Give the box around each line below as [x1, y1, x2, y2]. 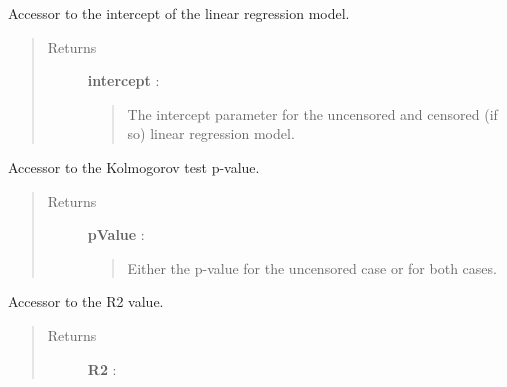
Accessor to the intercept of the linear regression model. [8, 3, 350, 23]
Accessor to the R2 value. [8, 291, 164, 312]
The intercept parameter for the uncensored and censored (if [127, 103, 498, 124]
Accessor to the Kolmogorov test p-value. [8, 156, 260, 177]
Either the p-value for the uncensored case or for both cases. [127, 257, 497, 278]
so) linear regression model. [127, 123, 295, 144]
